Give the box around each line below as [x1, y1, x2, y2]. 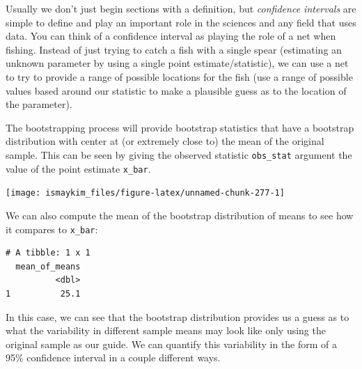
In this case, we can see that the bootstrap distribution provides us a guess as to [6, 309, 349, 324]
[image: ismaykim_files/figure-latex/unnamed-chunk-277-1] [6, 188, 285, 198]
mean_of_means [15, 261, 81, 272]
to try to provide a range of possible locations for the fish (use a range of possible [6, 69, 353, 84]
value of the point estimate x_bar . [6, 161, 151, 175]
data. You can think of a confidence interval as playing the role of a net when [6, 29, 336, 43]
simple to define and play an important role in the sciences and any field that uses [6, 15, 356, 29]
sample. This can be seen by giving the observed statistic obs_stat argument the [6, 147, 352, 162]
